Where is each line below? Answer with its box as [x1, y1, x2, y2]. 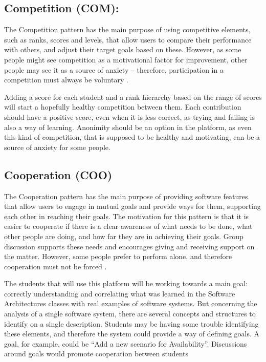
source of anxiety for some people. [4, 141, 110, 152]
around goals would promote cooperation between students [4, 348, 189, 359]
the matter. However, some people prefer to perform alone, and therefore [4, 251, 232, 262]
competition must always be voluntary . [4, 74, 128, 85]
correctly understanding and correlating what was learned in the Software [4, 288, 235, 299]
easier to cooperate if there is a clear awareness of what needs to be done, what [4, 221, 253, 231]
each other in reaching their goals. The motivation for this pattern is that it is [4, 210, 249, 221]
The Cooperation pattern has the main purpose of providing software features [4, 190, 248, 201]
